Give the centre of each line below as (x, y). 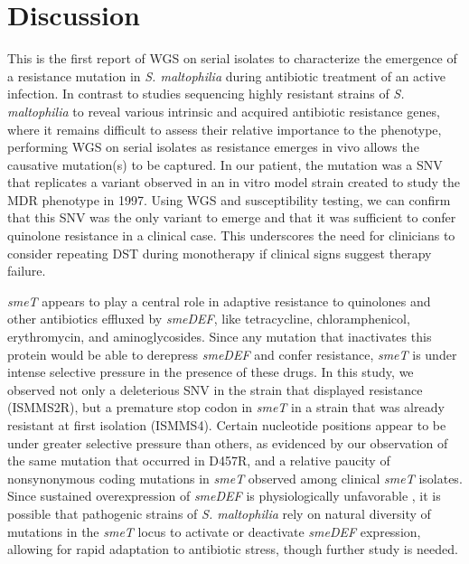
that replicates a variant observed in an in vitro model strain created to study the (234, 182)
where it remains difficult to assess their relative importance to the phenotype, (225, 129)
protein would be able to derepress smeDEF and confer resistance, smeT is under (232, 354)
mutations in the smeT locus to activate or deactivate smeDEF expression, (214, 531)
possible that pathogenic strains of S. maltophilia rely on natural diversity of (219, 513)
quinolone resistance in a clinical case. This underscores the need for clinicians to (231, 235)
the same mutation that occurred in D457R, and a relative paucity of (199, 461)
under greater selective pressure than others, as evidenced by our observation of (228, 442)
